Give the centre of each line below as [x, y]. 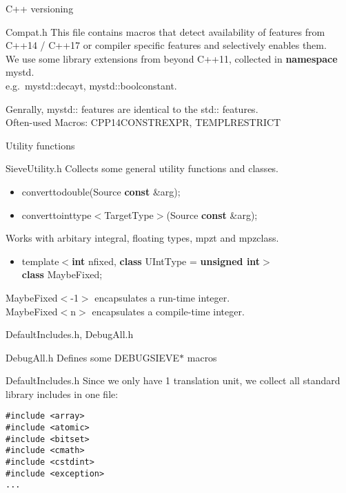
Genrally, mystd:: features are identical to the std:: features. [132, 108]
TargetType [129, 214]
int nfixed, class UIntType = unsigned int [166, 261]
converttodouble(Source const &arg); [101, 191]
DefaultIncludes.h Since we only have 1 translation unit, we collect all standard [173, 380]
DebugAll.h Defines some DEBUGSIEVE [93, 357]
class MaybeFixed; [62, 274]
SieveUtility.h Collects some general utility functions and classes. [142, 168]
